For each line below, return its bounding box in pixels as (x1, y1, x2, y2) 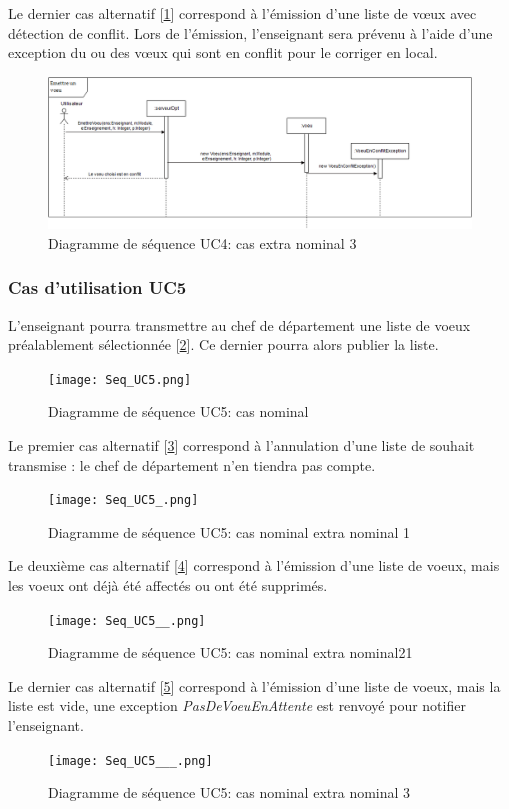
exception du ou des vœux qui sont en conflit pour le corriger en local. (8, 42, 438, 63)
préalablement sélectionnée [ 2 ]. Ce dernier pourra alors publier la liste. (8, 334, 439, 355)
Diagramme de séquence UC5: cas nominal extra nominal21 (48, 642, 413, 663)
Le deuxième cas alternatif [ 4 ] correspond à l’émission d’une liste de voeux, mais (8, 555, 500, 576)
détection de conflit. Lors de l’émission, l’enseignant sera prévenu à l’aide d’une (8, 22, 493, 43)
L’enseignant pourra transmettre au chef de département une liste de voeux (8, 314, 471, 335)
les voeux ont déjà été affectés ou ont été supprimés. (8, 575, 328, 596)
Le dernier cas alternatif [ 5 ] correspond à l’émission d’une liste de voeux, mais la (8, 675, 501, 696)
